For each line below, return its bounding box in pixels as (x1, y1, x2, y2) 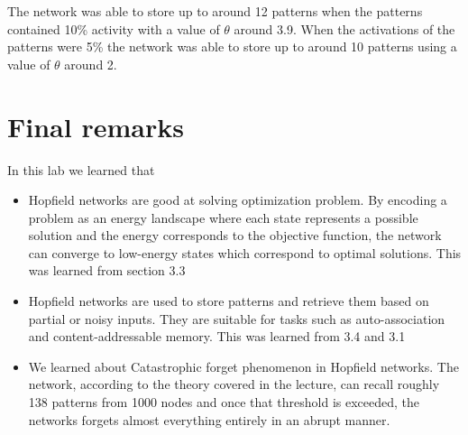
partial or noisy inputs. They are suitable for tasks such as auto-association (28, 309, 445, 328)
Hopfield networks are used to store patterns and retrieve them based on (28, 292, 429, 310)
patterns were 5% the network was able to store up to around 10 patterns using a (7, 37, 457, 56)
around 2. (64, 54, 117, 73)
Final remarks (7, 107, 184, 144)
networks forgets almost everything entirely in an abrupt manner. (28, 410, 390, 429)
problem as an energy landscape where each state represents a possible (28, 208, 418, 227)
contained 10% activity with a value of (7, 19, 220, 38)
